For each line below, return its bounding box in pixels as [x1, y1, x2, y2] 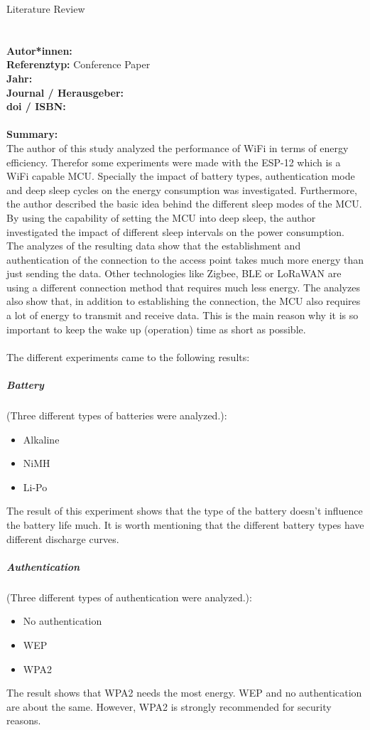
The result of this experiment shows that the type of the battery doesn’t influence [6, 503, 363, 518]
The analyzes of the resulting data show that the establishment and [6, 238, 301, 253]
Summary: [6, 127, 58, 141]
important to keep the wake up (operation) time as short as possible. [6, 321, 306, 336]
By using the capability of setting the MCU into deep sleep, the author [6, 210, 316, 225]
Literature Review [6, 1, 85, 16]
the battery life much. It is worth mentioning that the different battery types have [6, 517, 364, 532]
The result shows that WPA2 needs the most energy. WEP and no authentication [6, 685, 362, 700]
